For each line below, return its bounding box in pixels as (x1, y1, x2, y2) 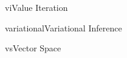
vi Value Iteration (5, 1, 68, 13)
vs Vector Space (5, 42, 61, 54)
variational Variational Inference (5, 21, 122, 34)
